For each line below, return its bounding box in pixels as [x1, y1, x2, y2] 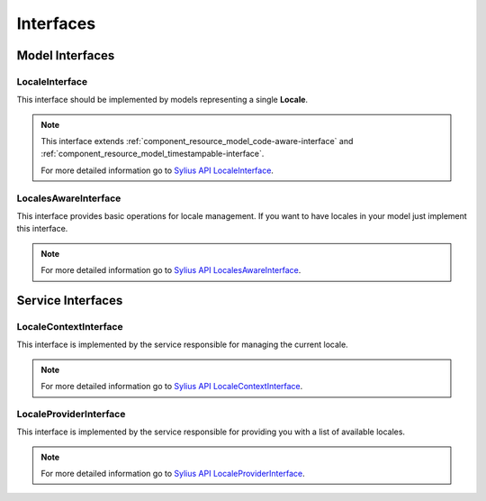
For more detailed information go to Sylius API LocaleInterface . [40, 165, 274, 176]
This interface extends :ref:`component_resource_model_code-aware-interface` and [40, 136, 354, 147]
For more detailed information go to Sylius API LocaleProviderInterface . [40, 469, 305, 479]
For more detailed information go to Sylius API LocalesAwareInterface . [40, 265, 301, 276]
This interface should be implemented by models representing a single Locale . [16, 95, 309, 105]
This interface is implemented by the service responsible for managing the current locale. [16, 339, 348, 351]
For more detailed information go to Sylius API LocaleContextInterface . [40, 381, 303, 392]
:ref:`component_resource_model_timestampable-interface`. [40, 149, 265, 159]
